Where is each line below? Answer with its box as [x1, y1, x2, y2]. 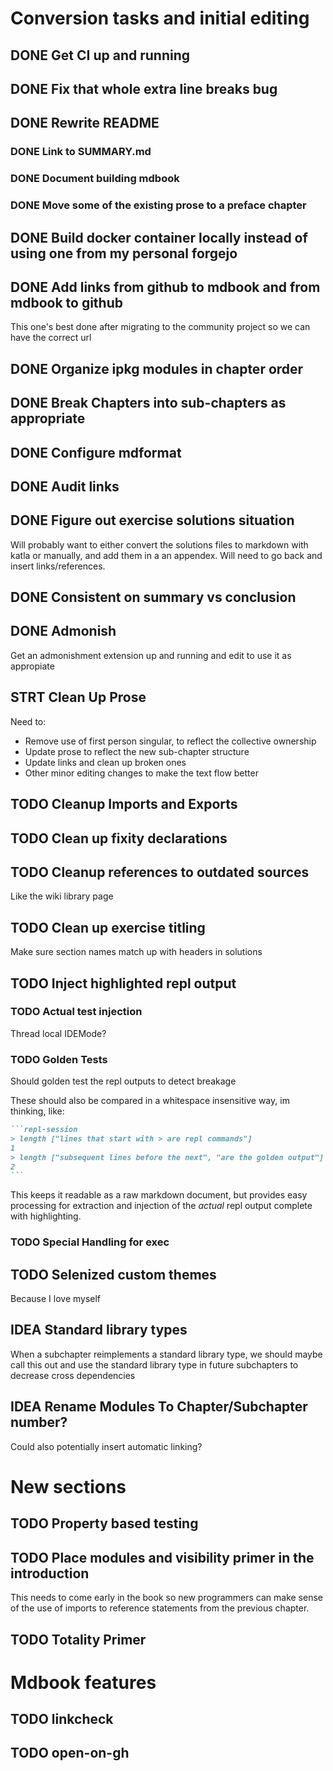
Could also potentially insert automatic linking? [10, 1440, 203, 1452]
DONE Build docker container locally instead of [10, 229, 308, 246]
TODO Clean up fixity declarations [10, 830, 228, 847]
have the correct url [10, 332, 92, 344]
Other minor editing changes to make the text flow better [24, 767, 259, 779]
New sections [10, 1475, 127, 1498]
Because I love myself [10, 1293, 102, 1305]
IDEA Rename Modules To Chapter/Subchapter [10, 1398, 308, 1416]
